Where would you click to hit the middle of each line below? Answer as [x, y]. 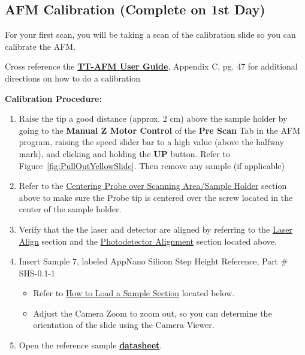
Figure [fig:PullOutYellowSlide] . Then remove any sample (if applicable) [152, 165]
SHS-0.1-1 [37, 273]
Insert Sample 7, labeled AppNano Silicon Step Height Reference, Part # [153, 261]
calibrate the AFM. [40, 46]
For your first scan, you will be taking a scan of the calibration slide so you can [150, 34]
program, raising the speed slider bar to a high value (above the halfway [152, 142]
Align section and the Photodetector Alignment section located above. [148, 241]
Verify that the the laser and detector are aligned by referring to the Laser [155, 229]
